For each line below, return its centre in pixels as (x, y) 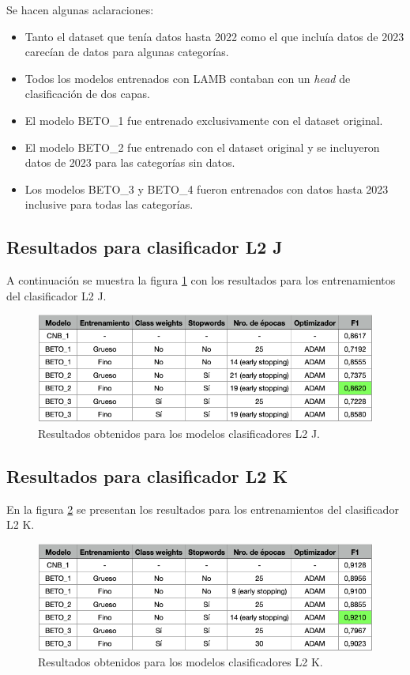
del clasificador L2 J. (56, 295)
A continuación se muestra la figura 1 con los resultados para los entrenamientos (201, 280)
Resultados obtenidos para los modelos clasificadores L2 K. (181, 662)
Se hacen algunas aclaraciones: (80, 9)
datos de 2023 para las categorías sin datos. (130, 162)
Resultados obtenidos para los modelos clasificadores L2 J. (179, 433)
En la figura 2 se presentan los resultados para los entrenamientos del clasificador (203, 509)
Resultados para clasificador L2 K (147, 475)
